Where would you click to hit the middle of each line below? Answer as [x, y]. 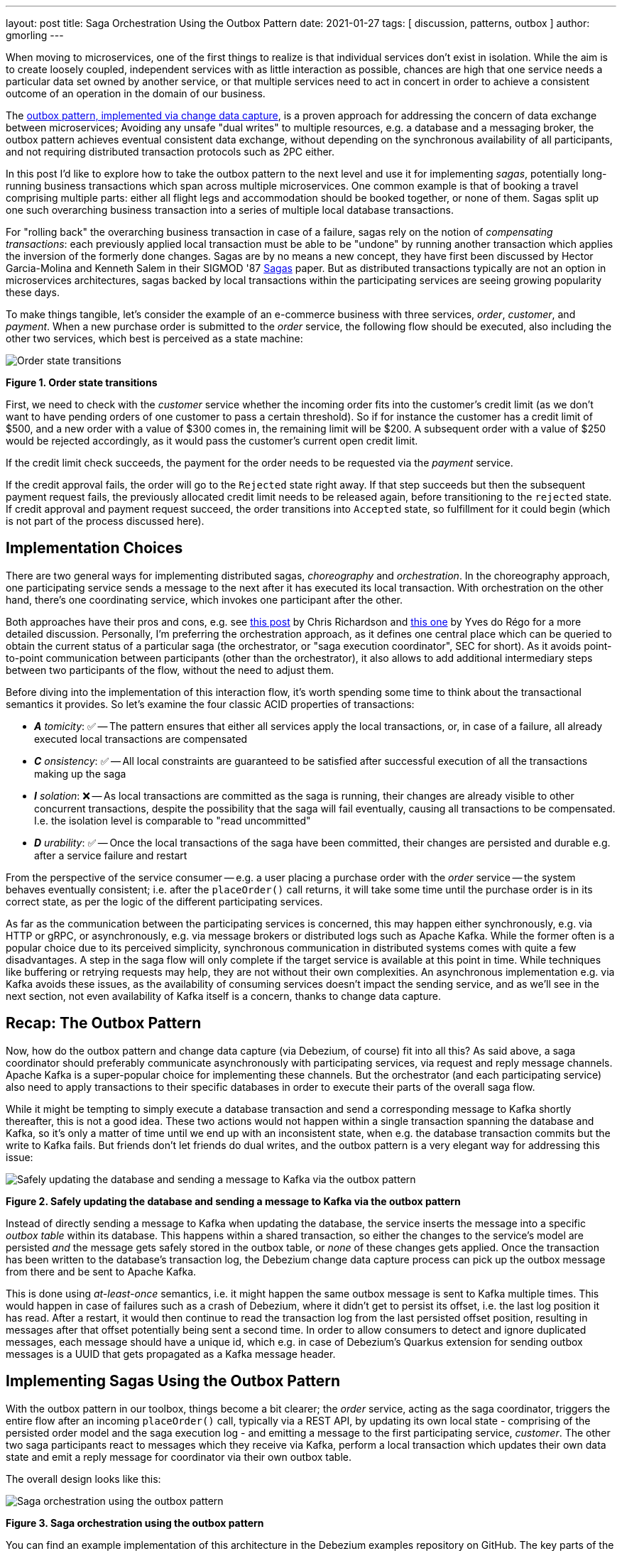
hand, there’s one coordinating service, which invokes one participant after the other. [204, 599]
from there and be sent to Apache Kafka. [101, 1271]
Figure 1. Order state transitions [82, 382]
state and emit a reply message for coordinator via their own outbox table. [179, 1457]
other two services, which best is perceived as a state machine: [154, 338]
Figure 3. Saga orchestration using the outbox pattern [135, 1523]
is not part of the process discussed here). [105, 521]
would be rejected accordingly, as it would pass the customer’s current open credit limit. [212, 441]
